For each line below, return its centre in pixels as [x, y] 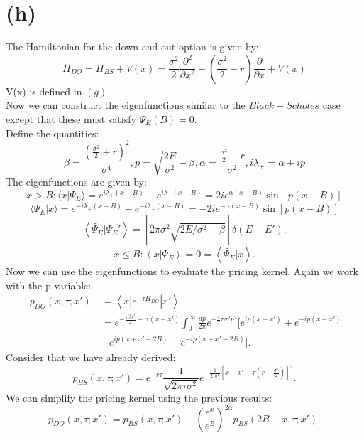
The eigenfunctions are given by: [76, 181]
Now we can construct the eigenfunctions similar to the [126, 105]
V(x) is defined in [44, 91]
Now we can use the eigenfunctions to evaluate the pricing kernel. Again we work [182, 271]
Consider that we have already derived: [91, 357]
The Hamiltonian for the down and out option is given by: [132, 47]
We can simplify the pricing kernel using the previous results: [139, 397]
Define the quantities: [53, 133]
